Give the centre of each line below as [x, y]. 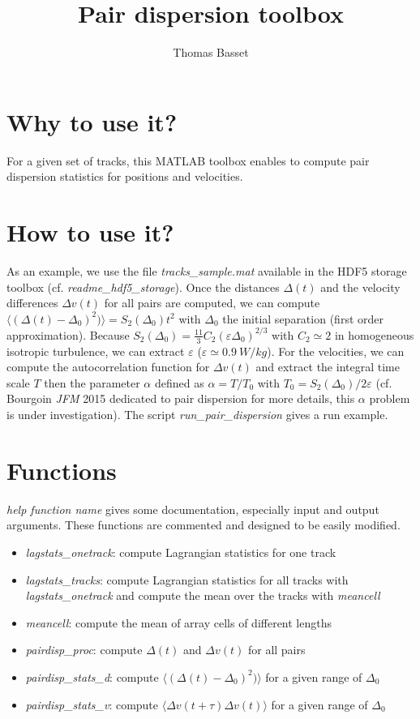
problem [390, 398]
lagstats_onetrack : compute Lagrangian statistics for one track [181, 552]
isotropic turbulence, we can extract [96, 351]
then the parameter [92, 382]
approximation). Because [68, 334]
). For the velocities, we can [336, 351]
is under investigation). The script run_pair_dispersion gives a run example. [197, 415]
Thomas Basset [211, 52]
